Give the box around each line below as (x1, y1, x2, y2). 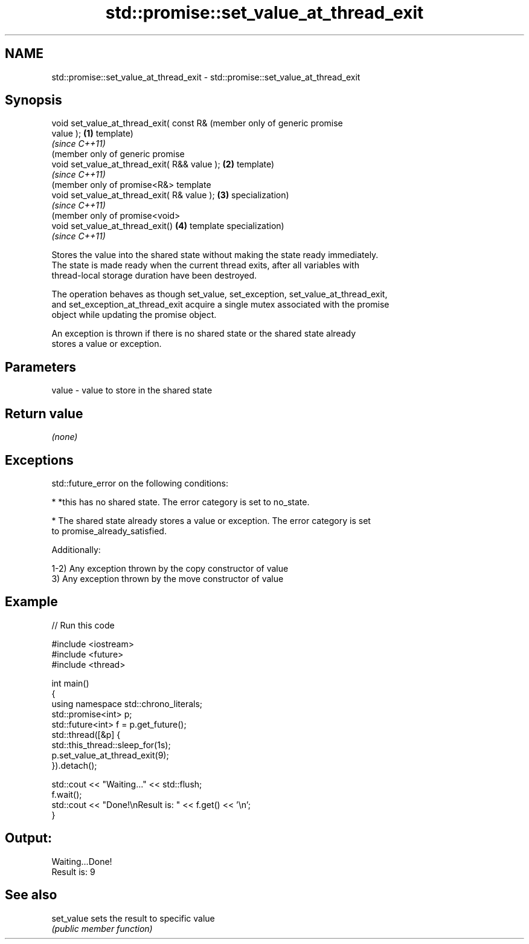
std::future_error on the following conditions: (51, 477, 229, 488)
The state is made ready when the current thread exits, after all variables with (51, 260, 359, 271)
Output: (5, 830, 52, 846)
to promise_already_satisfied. (51, 525, 167, 536)
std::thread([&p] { (51, 729, 121, 740)
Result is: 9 (51, 866, 95, 877)
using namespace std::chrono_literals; (51, 698, 203, 709)
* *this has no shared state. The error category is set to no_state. (51, 496, 310, 507)
